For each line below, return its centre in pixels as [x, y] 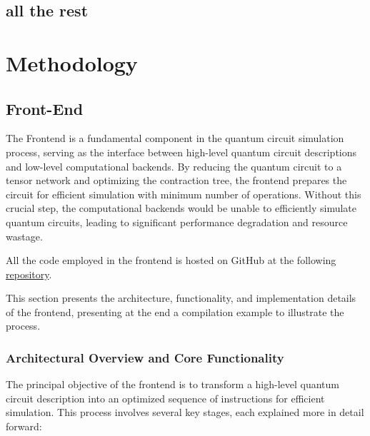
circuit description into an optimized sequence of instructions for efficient [165, 398]
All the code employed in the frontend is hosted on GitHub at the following [171, 260]
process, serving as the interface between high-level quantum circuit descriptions [181, 152]
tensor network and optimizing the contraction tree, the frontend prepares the [176, 180]
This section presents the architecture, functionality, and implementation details [181, 298]
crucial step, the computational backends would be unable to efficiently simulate [181, 208]
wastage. [24, 236]
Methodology [72, 62]
